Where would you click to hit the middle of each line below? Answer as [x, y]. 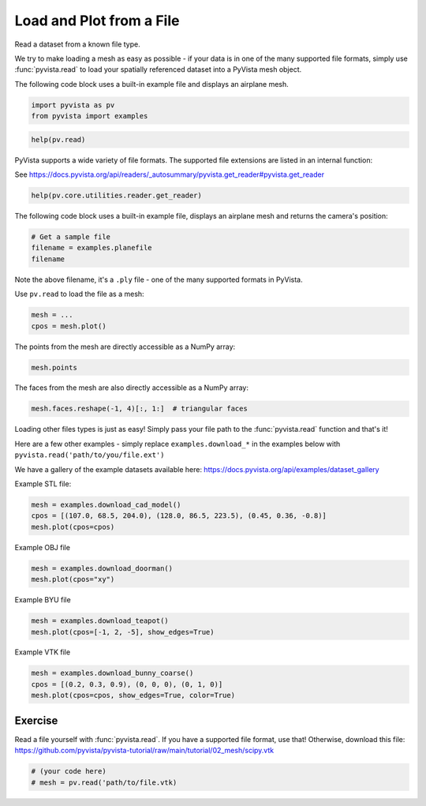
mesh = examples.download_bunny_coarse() [112, 673]
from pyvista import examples [90, 116]
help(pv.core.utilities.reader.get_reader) [117, 196]
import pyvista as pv [73, 105]
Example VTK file [43, 652]
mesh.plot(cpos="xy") [73, 579]
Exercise [36, 720]
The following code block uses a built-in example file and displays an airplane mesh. [152, 84]
